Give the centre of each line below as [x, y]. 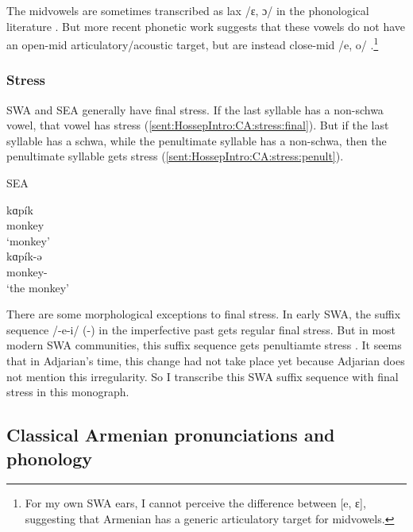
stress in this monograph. [68, 392]
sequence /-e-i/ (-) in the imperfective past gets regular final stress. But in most [201, 329]
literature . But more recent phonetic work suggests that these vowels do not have [206, 26]
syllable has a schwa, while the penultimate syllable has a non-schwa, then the [197, 140]
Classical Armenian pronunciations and [171, 435]
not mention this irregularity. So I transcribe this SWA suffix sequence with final [203, 376]
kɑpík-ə [24, 256]
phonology [50, 458]
